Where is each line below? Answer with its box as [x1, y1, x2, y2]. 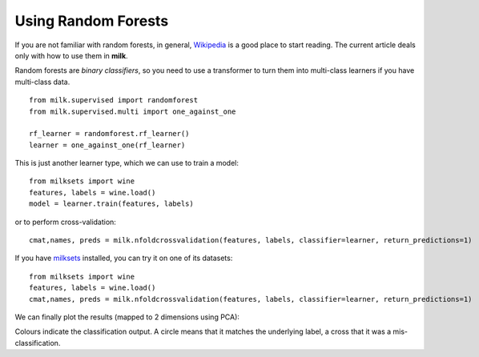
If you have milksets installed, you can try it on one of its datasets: [14, 253, 233, 263]
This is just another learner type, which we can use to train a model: [14, 158, 239, 168]
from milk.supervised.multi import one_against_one [29, 106, 236, 116]
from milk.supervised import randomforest [29, 96, 199, 105]
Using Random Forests [14, 12, 169, 30]
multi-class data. [14, 77, 70, 86]
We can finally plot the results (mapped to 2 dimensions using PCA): [14, 312, 240, 322]
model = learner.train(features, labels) [29, 199, 194, 208]
